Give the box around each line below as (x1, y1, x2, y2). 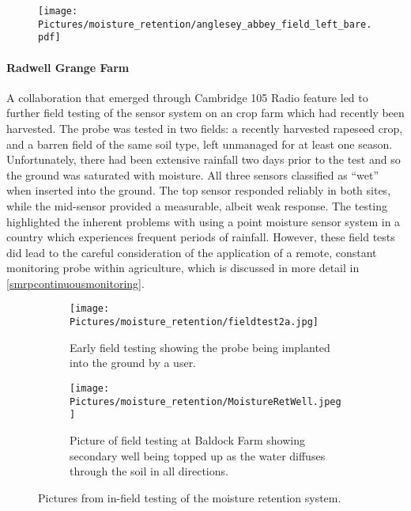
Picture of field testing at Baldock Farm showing (70, 431, 305, 448)
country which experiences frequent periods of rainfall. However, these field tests (6, 229, 395, 245)
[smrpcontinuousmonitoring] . (6, 274, 145, 291)
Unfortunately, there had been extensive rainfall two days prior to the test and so (6, 151, 401, 168)
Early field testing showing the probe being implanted (70, 339, 330, 355)
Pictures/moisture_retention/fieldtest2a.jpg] (70, 316, 319, 328)
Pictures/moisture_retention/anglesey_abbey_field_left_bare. (38, 18, 372, 30)
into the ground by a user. (70, 354, 197, 371)
